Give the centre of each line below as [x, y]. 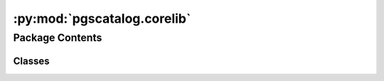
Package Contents [58, 38]
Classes [31, 61]
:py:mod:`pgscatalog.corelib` [102, 18]
